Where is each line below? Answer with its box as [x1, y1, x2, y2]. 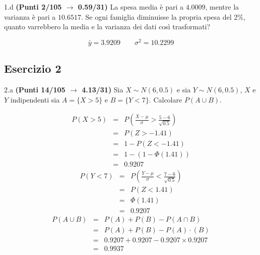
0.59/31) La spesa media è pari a [78, 2, 183, 12]
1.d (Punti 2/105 [4, 2, 62, 12]
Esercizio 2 [4, 61, 61, 76]
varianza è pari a [4, 11, 56, 22]
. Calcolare [149, 94, 182, 105]
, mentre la [205, 2, 239, 12]
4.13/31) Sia [82, 84, 123, 95]
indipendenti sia [10, 94, 60, 105]
